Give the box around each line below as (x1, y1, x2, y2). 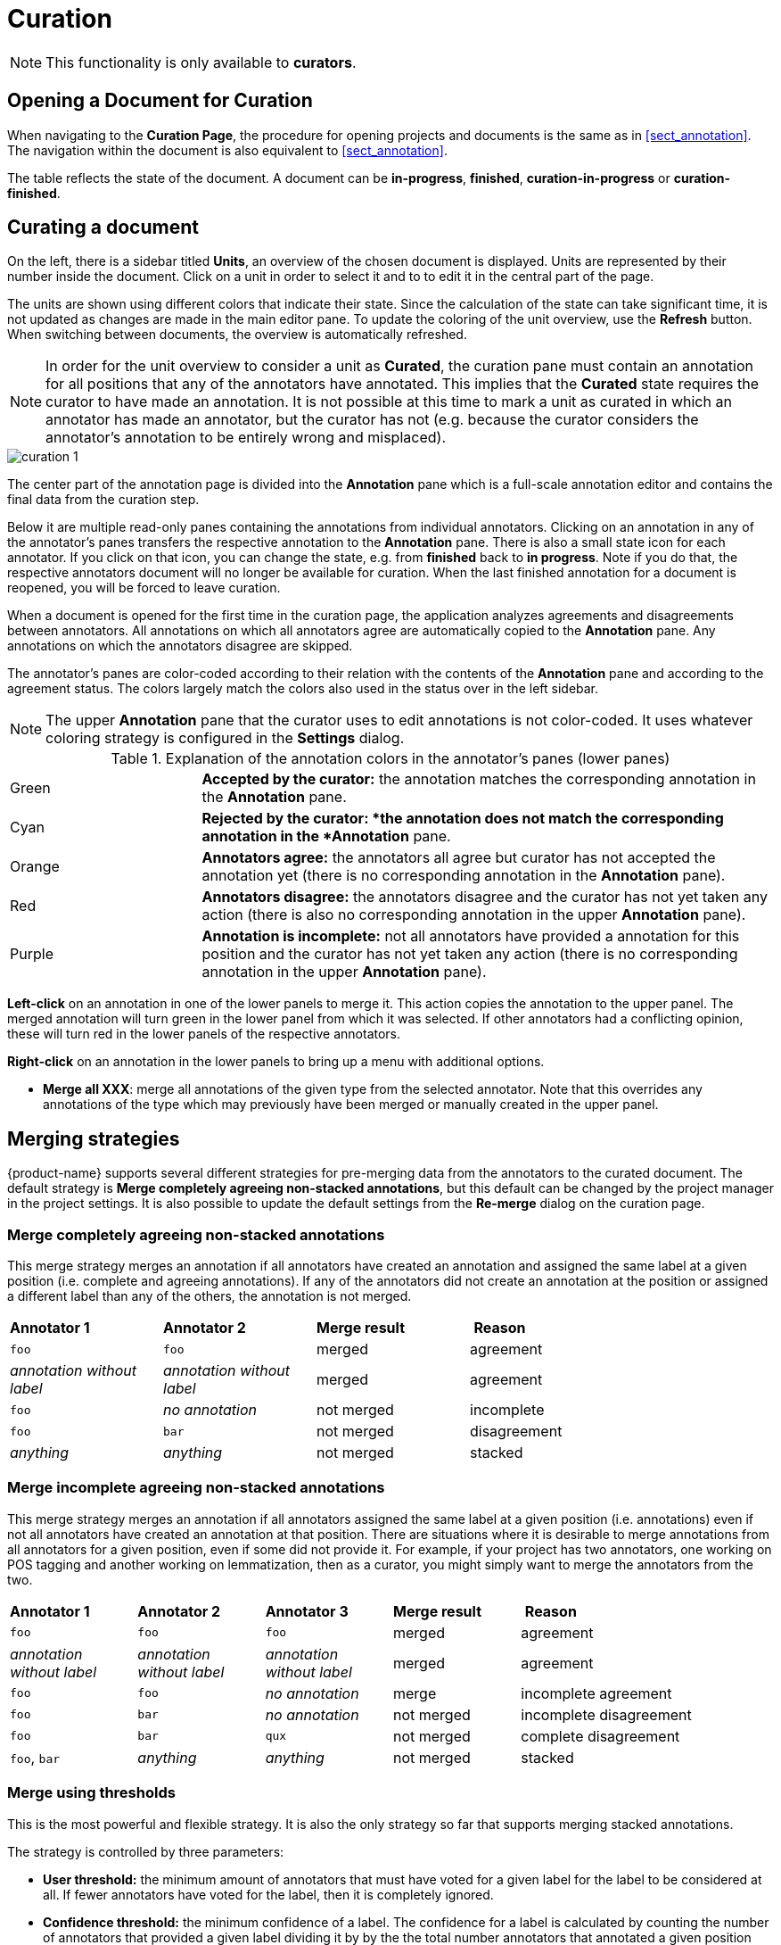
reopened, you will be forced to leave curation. (7, 580, 281, 596)
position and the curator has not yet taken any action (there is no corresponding (201, 945, 738, 964)
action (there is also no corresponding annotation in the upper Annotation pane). (201, 906, 746, 924)
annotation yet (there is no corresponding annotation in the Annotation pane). (201, 866, 726, 885)
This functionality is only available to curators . (45, 53, 357, 71)
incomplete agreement (521, 1684, 672, 1702)
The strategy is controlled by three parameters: (7, 1843, 284, 1859)
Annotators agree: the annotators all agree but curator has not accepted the (201, 848, 716, 867)
